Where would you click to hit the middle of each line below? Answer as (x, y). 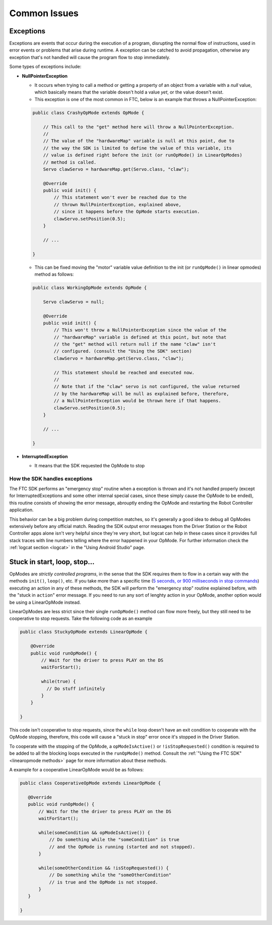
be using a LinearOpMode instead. (45, 602)
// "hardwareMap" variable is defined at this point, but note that (140, 337)
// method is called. (70, 162)
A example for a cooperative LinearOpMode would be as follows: (77, 770)
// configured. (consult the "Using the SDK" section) (123, 351)
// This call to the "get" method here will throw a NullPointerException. (139, 127)
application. (21, 510)
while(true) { (58, 681)
